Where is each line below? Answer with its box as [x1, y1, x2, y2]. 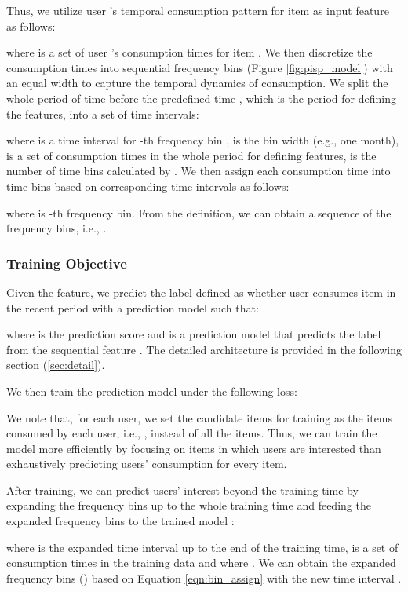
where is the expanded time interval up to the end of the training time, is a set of [6, 539, 399, 555]
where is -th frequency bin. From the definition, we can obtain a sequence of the [6, 204, 392, 221]
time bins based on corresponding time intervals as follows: [6, 177, 290, 194]
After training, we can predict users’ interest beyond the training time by [6, 481, 359, 498]
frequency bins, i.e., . [6, 220, 107, 236]
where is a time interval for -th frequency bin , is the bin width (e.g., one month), [6, 132, 399, 148]
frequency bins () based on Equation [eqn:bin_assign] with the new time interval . [6, 569, 402, 586]
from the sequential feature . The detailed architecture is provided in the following [6, 341, 402, 357]
